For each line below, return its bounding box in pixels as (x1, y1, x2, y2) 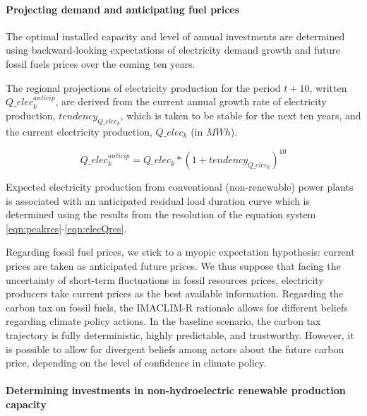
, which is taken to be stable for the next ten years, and (120, 107, 361, 122)
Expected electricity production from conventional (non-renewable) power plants (6, 179, 354, 194)
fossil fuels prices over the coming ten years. (6, 56, 195, 71)
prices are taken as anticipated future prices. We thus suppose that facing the (6, 258, 341, 273)
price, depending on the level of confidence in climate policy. (6, 355, 267, 370)
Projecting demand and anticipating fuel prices (6, 1, 240, 16)
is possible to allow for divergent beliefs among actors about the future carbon (6, 341, 344, 356)
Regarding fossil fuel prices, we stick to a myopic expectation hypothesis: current (6, 244, 355, 259)
